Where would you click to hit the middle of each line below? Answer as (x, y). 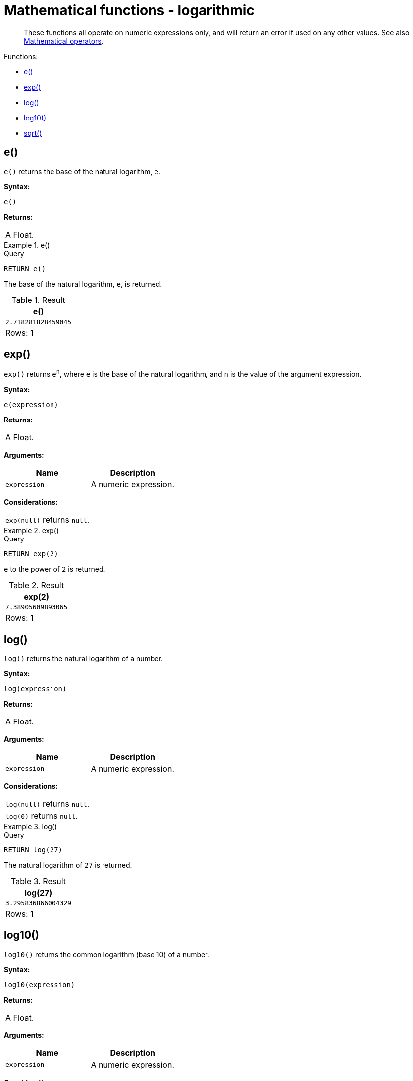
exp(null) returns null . (48, 520)
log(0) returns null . (42, 815)
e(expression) (31, 405)
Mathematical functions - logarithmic (129, 10)
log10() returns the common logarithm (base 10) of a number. (107, 954)
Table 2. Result (37, 585)
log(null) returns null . (48, 804)
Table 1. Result (38, 300)
